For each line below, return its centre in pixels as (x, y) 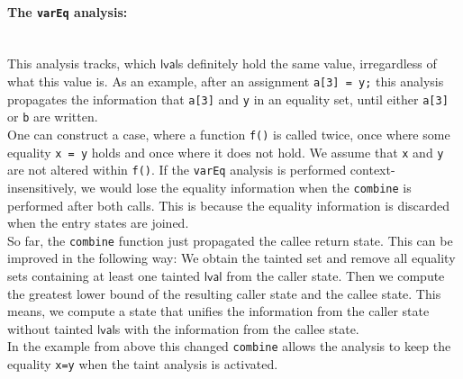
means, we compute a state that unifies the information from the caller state (218, 311)
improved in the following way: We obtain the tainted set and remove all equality (231, 258)
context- (372, 170)
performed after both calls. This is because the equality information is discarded (229, 205)
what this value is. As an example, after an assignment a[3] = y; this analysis (226, 81)
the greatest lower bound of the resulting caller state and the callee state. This (224, 293)
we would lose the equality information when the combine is (246, 187)
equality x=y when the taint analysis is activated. (143, 364)
